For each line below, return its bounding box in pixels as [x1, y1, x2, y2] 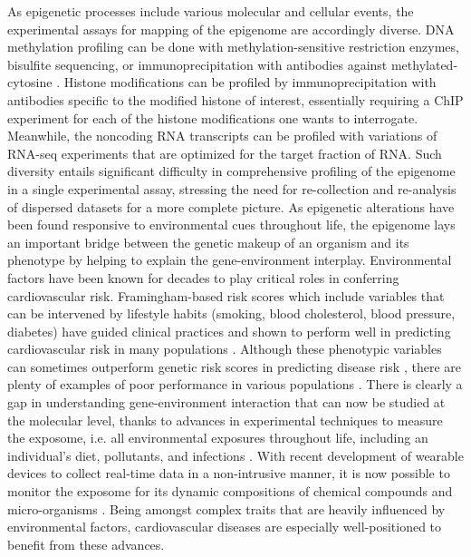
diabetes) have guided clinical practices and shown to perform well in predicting [7, 321, 451, 340]
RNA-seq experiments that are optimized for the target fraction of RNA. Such [7, 143, 442, 162]
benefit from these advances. [7, 534, 165, 553]
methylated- [390, 54, 458, 73]
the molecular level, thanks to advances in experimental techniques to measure [7, 410, 443, 429]
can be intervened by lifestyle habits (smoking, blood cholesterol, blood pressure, [7, 304, 456, 323]
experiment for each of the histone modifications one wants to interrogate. [7, 108, 418, 127]
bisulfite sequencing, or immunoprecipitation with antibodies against [7, 54, 388, 73]
